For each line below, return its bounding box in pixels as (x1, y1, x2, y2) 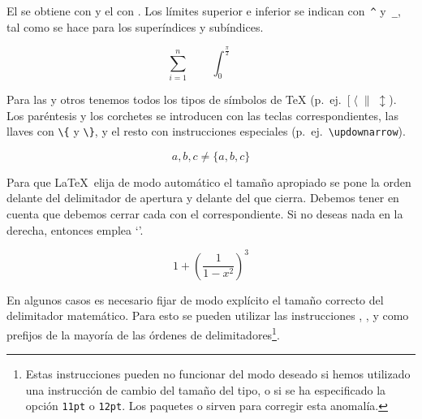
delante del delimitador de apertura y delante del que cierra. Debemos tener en (6, 189, 399, 206)
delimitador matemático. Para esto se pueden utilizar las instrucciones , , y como (6, 307, 409, 324)
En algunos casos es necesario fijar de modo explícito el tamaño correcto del (6, 291, 384, 308)
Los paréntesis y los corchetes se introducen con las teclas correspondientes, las (6, 106, 398, 123)
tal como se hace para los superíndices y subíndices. (6, 18, 264, 35)
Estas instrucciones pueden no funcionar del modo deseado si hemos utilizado (25, 365, 411, 382)
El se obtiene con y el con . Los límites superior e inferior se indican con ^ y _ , (6, 2, 401, 19)
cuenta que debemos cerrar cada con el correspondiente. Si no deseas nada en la (6, 205, 403, 222)
